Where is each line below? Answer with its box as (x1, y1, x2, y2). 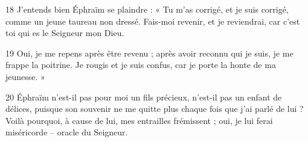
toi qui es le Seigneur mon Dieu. (5, 26, 124, 39)
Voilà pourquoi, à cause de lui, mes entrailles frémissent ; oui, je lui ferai (5, 114, 273, 126)
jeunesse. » (5, 70, 45, 82)
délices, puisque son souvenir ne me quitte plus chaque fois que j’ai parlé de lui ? (5, 102, 304, 115)
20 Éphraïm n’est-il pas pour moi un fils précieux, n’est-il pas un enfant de (5, 90, 282, 103)
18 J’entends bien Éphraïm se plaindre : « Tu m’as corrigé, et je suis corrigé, (5, 3, 289, 15)
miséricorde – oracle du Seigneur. (5, 126, 128, 138)
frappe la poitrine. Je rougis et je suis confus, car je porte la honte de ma (5, 58, 276, 71)
